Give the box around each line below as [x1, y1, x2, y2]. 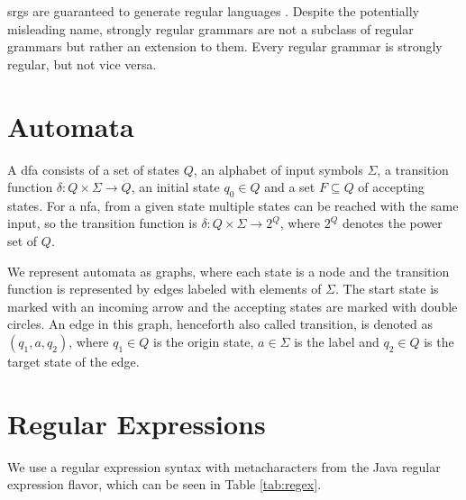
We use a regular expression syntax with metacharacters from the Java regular [7, 457, 441, 476]
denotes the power [342, 214, 443, 232]
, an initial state [131, 177, 220, 196]
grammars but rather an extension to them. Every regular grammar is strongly [7, 37, 443, 56]
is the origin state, [153, 332, 254, 351]
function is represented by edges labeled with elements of [7, 279, 322, 298]
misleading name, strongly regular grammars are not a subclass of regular [7, 19, 414, 38]
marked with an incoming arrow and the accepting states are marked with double [7, 296, 458, 315]
